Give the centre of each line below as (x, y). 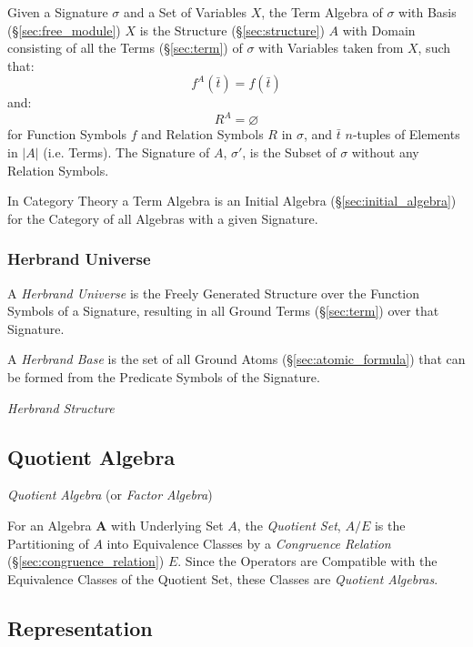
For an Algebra (50, 526)
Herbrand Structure (61, 407)
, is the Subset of (289, 152)
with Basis (428, 12)
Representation (80, 627)
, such (434, 48)
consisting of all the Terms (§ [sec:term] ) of (125, 48)
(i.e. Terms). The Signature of (126, 152)
